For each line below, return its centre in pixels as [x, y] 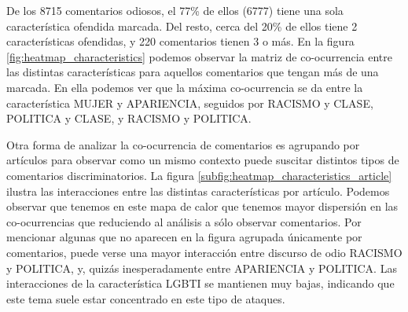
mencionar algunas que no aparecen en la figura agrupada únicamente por [184, 237]
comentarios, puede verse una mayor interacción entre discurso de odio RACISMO [204, 252]
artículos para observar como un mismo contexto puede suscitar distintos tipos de [203, 160]
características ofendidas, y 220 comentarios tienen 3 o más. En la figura [180, 41]
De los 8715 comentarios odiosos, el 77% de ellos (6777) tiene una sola [175, 10]
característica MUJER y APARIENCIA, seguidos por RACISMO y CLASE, [190, 103]
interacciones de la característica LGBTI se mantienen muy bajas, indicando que [200, 283]
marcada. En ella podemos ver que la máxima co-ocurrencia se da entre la [185, 87]
